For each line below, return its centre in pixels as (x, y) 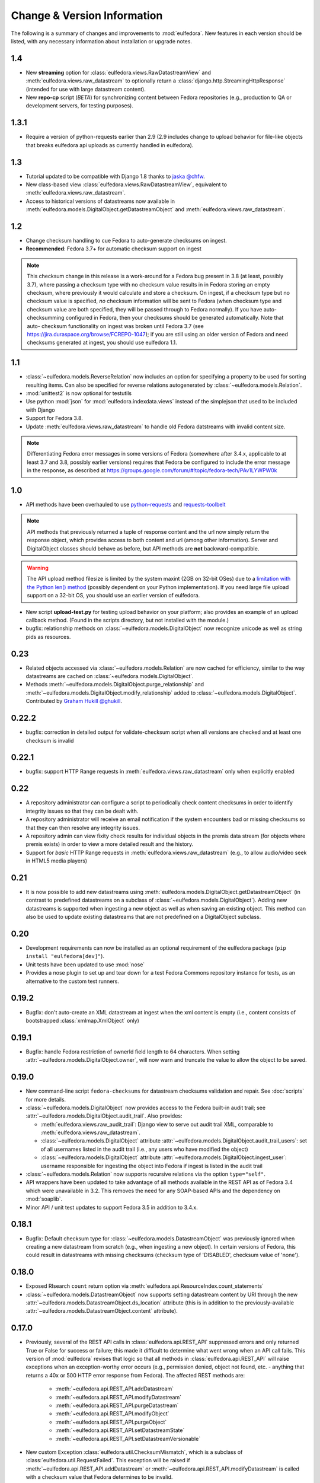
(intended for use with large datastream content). (86, 89)
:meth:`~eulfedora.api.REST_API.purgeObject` (111, 1422)
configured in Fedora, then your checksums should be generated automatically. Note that (175, 318)
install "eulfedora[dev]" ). (65, 956)
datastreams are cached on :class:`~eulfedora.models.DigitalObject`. (110, 676)
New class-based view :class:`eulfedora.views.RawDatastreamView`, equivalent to (127, 184)
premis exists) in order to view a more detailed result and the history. (110, 844)
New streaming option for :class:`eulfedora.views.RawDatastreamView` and (119, 72)
